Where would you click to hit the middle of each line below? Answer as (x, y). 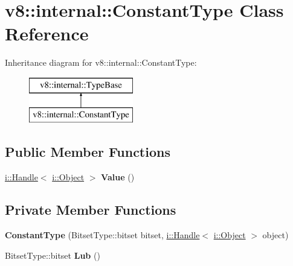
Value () (118, 177)
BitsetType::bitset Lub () (53, 255)
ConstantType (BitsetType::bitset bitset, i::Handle (102, 235)
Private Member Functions (91, 210)
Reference (47, 33)
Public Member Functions (88, 152)
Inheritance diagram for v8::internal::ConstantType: (101, 62)
